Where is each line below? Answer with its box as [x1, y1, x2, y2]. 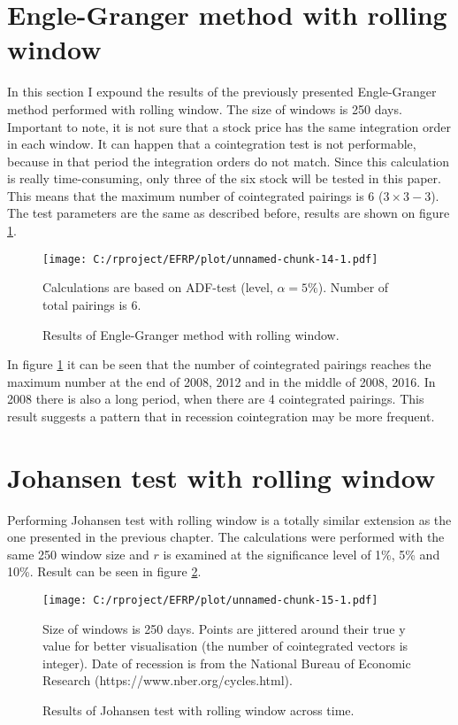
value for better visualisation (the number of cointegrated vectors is [42, 636, 408, 655]
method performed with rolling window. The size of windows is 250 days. [7, 99, 402, 118]
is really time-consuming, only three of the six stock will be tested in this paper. [7, 169, 441, 188]
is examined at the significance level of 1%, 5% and [163, 544, 440, 563]
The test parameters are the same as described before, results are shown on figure [7, 204, 450, 222]
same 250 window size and [7, 544, 149, 563]
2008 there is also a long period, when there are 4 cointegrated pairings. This [7, 389, 424, 408]
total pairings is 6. [42, 295, 141, 313]
